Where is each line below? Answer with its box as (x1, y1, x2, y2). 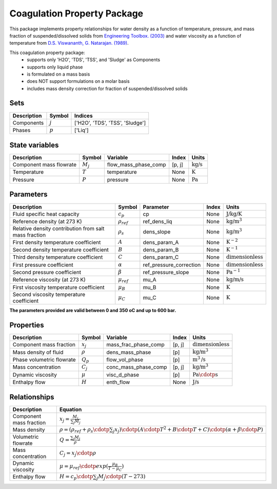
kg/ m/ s (226, 276, 244, 283)
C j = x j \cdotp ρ (59, 450, 96, 458)
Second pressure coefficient (12, 269, 82, 276)
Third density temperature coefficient (12, 253, 103, 261)
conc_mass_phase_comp (106, 364, 167, 371)
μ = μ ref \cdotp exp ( (59, 463, 109, 470)
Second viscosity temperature (12, 291, 86, 298)
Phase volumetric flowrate (12, 356, 76, 363)
